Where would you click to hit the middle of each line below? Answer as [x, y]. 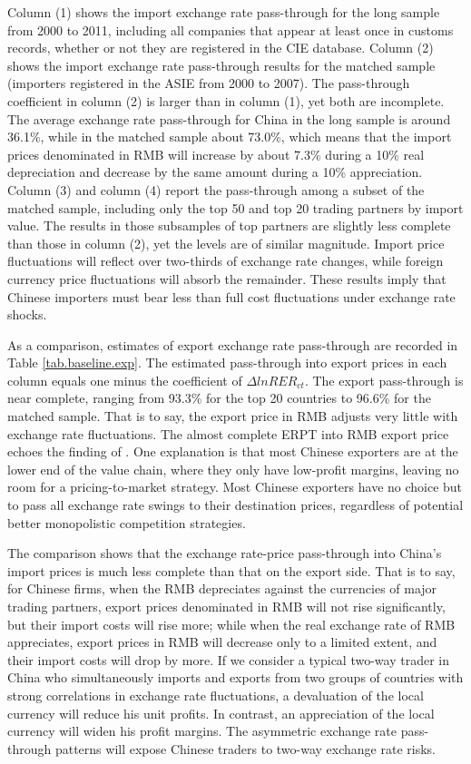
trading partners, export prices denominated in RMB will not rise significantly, [226, 606]
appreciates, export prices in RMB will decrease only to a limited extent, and [222, 642]
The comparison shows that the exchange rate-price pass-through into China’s [225, 553]
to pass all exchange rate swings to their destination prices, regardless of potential [235, 505]
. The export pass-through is [384, 380]
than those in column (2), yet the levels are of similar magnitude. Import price [226, 243]
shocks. [27, 314]
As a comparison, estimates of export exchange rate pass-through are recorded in [233, 344]
